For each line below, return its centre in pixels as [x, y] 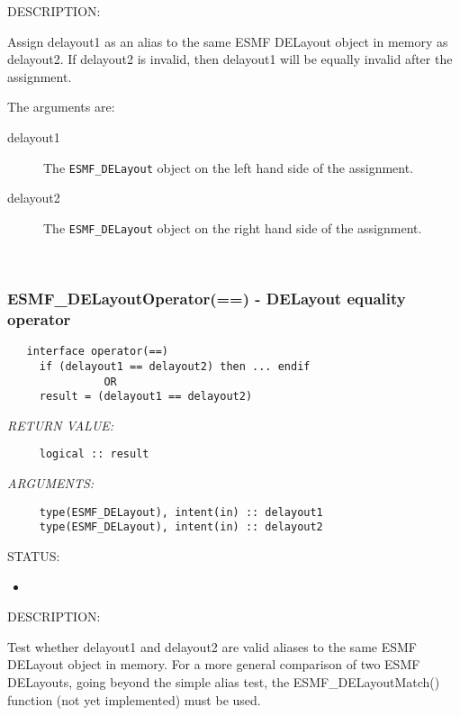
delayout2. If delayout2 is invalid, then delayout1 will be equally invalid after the [230, 59]
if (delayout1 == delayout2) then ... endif [175, 366]
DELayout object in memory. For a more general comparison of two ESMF [214, 664]
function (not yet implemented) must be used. [134, 699]
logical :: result [94, 454]
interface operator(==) [97, 352]
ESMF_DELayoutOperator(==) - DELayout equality [207, 298]
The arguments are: [61, 107]
